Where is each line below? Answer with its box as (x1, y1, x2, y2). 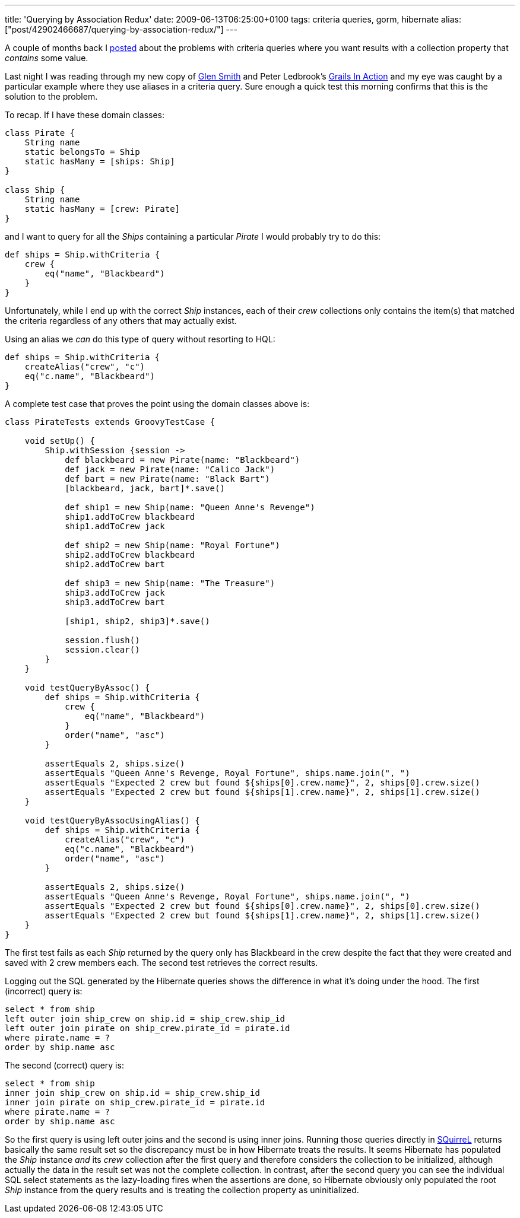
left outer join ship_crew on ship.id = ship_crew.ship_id (5, 1014, 286, 1023)
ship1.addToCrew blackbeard (65, 512, 195, 521)
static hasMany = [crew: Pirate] (24, 204, 180, 214)
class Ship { (5, 185, 65, 195)
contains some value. (5, 53, 88, 63)
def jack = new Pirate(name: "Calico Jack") (65, 465, 275, 474)
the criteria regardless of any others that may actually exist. (5, 316, 237, 326)
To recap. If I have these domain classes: (5, 110, 165, 120)
